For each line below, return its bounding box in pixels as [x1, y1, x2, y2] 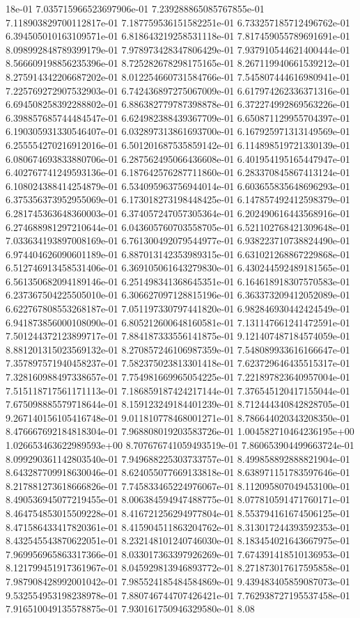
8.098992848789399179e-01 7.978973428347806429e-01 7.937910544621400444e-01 [6, 42, 350, 56]
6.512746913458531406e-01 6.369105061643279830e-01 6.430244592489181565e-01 [6, 260, 350, 275]
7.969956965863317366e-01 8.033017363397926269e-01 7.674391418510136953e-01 [6, 546, 350, 561]
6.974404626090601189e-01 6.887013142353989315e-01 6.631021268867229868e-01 [6, 246, 350, 261]
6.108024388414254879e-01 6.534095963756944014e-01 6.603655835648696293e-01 [6, 178, 350, 193]
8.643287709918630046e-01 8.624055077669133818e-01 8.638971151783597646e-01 [6, 465, 350, 480]
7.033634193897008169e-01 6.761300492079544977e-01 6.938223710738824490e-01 [6, 233, 350, 248]
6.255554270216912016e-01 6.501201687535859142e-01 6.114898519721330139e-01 [6, 137, 350, 152]
